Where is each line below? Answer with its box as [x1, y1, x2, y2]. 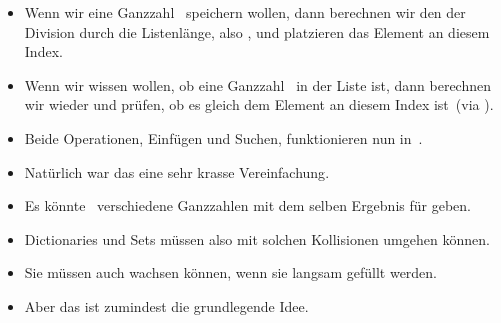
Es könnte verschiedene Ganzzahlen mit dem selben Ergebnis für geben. [24, 195, 471, 216]
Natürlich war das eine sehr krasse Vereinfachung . [24, 161, 330, 182]
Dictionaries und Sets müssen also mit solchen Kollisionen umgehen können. [24, 228, 490, 249]
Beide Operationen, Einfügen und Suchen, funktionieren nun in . [24, 127, 423, 148]
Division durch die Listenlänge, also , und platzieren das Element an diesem [24, 21, 490, 42]
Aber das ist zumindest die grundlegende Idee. [24, 295, 309, 316]
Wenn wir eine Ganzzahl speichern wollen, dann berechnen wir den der [24, 2, 466, 22]
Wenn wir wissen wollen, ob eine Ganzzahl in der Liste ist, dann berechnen [24, 74, 492, 95]
